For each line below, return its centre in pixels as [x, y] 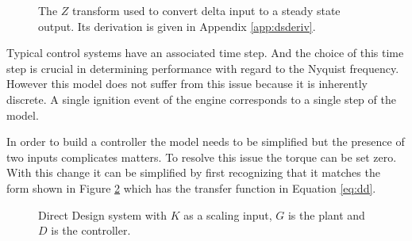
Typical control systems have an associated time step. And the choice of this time [205, 53]
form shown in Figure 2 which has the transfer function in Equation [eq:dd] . [191, 187]
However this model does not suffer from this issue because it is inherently [187, 84]
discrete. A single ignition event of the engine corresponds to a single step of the [201, 99]
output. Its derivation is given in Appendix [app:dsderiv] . [177, 26]
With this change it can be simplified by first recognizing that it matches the [193, 172]
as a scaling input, [228, 214]
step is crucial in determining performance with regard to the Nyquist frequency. [203, 68]
